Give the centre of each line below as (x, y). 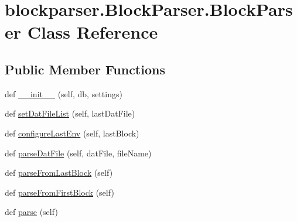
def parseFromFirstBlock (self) (59, 192)
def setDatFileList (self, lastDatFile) (70, 113)
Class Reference (93, 32)
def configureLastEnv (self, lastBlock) (72, 133)
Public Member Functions (85, 69)
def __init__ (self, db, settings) (64, 93)
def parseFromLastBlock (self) (59, 173)
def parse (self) (31, 212)
